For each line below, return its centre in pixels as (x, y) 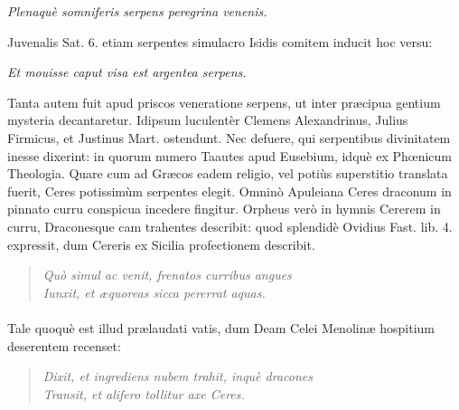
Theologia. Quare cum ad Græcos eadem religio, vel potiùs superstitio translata (228, 173)
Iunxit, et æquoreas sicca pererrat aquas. (154, 292)
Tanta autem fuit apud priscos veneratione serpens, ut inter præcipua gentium (224, 102)
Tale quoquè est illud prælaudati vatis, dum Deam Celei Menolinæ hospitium (221, 327)
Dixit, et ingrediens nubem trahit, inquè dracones (178, 376)
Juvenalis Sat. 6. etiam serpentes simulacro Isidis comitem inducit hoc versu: (220, 41)
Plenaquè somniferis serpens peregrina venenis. (137, 11)
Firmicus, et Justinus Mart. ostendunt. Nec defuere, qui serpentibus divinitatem (229, 137)
